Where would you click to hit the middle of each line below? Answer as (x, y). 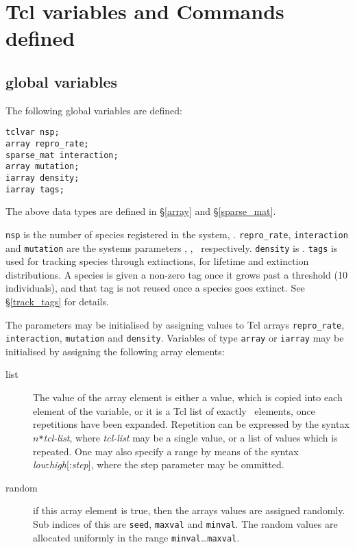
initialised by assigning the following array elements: (115, 351)
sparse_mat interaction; (62, 155)
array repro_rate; (47, 144)
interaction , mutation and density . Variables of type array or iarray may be (175, 338)
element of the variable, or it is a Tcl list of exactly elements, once (174, 410)
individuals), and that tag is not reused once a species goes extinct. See (155, 288)
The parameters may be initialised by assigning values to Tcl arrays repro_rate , (175, 324)
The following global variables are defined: (94, 110)
